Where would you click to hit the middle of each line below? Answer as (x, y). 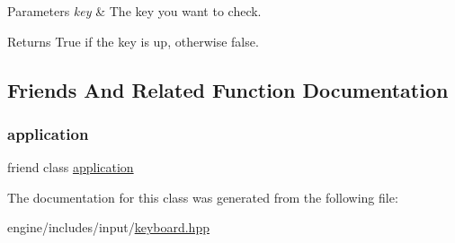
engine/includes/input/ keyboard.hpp (108, 227)
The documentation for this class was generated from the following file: (203, 197)
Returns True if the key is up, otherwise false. (133, 41)
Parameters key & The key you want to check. (134, 11)
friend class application (71, 167)
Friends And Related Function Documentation (228, 89)
